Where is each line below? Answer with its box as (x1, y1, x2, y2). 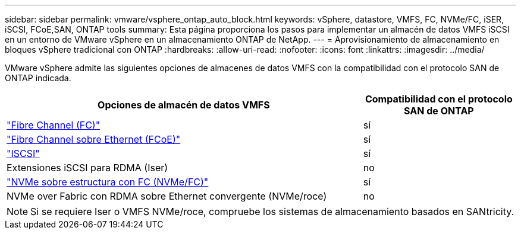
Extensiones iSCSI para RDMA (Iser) (7, 162, 168, 174)
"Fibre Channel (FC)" (7, 119, 101, 131)
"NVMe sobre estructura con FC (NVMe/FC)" (7, 176, 209, 188)
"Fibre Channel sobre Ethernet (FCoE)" (7, 133, 181, 145)
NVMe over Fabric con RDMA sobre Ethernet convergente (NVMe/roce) (7, 190, 327, 202)
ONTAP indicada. (5, 73, 71, 83)
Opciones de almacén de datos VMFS (98, 99, 270, 111)
